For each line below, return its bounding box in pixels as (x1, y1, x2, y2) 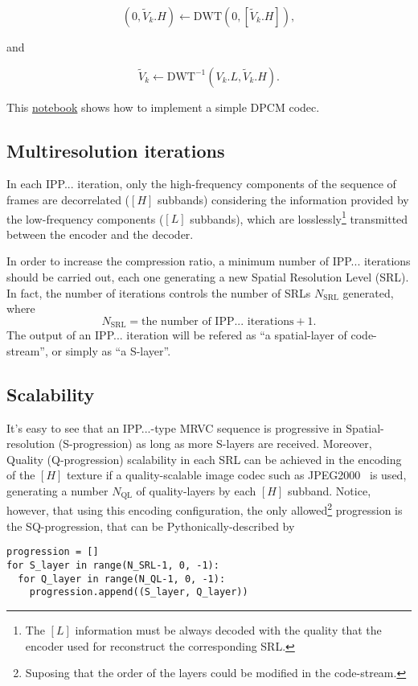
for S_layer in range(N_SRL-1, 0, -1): (6, 559, 219, 571)
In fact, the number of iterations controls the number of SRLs (6, 284, 311, 301)
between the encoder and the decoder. (6, 225, 194, 242)
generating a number (6, 483, 109, 499)
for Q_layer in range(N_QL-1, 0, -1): (18, 573, 226, 585)
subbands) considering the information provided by (158, 191, 409, 207)
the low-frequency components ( (6, 210, 164, 227)
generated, (342, 284, 394, 301)
